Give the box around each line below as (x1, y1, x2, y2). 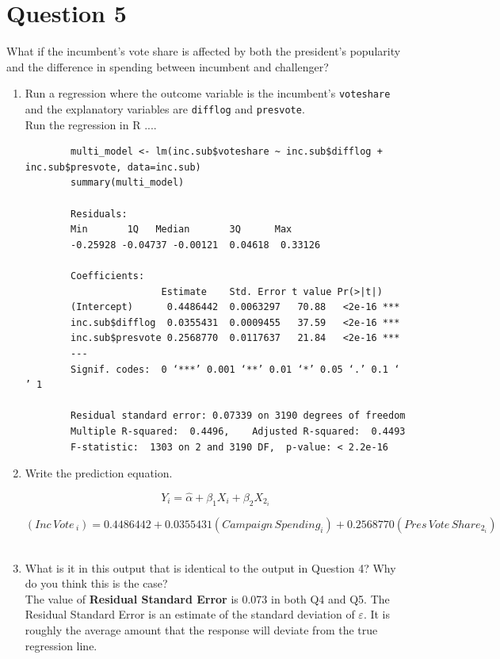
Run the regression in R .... (25, 116, 157, 132)
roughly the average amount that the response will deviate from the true (25, 621, 378, 638)
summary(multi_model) (71, 177, 185, 189)
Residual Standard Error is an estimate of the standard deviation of (25, 606, 355, 623)
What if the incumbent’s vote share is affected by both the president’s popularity (6, 43, 401, 59)
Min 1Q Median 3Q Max (71, 224, 292, 236)
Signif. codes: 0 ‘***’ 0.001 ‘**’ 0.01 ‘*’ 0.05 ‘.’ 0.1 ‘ (71, 363, 400, 375)
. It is (363, 606, 390, 623)
